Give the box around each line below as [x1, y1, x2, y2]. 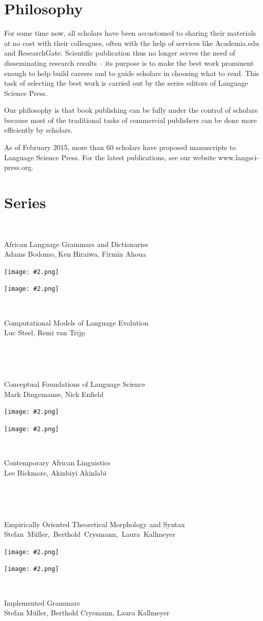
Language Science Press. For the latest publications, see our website [4, 152, 216, 162]
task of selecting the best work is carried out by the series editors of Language [4, 78, 248, 88]
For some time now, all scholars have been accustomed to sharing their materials [4, 28, 256, 38]
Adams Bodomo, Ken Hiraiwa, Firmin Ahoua [4, 249, 146, 259]
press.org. [4, 162, 34, 172]
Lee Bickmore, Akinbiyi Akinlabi [4, 467, 107, 478]
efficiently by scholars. [4, 125, 73, 135]
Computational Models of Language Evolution [4, 317, 149, 328]
